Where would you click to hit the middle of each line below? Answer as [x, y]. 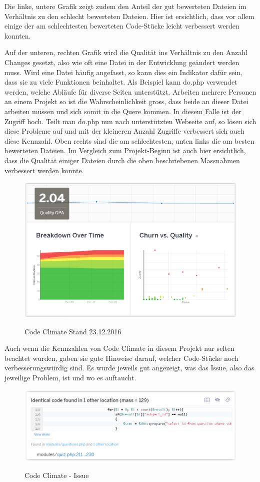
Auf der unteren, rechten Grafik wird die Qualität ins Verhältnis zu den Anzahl [126, 52]
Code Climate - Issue [57, 475]
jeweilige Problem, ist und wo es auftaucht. [70, 378]
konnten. [18, 35]
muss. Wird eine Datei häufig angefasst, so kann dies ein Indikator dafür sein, [124, 72]
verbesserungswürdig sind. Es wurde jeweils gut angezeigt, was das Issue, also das [129, 368]
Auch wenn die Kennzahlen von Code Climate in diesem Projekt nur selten [119, 348]
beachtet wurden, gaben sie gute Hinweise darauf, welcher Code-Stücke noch [121, 358]
